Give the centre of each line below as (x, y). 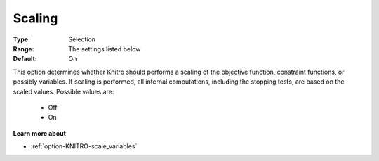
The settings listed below (105, 49)
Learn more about (40, 133)
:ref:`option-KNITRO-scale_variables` (84, 146)
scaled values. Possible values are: (64, 91)
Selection (82, 39)
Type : (22, 39)
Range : (24, 49)
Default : (25, 59)
